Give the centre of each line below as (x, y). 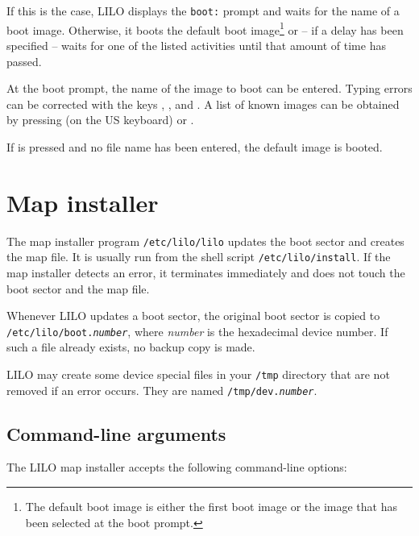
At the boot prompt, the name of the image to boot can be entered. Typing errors (209, 88)
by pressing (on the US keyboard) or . (100, 120)
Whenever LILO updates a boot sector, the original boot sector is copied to (193, 316)
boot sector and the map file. (78, 288)
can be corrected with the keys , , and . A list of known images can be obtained (203, 104)
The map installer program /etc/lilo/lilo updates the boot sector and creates (205, 241)
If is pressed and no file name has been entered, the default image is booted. (195, 146)
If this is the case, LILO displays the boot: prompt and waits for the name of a (203, 10)
